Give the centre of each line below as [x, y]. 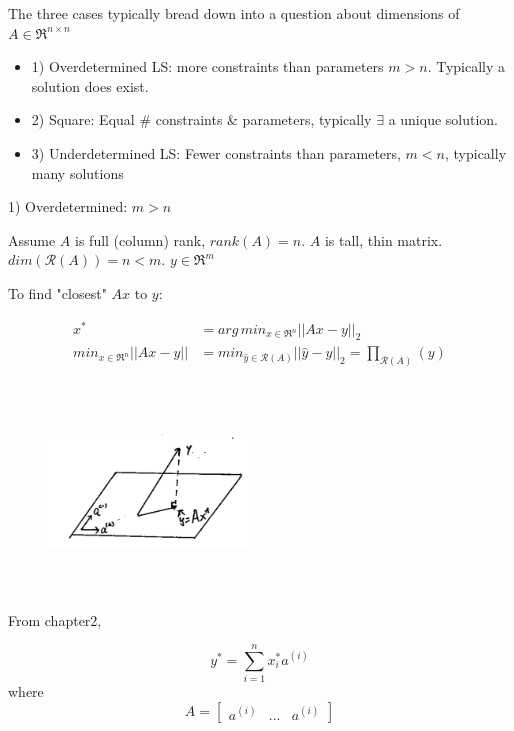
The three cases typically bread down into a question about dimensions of [234, 13]
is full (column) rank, [140, 239]
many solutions [77, 172]
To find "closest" [57, 292]
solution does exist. [90, 85]
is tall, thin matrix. [383, 239]
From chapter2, [55, 619]
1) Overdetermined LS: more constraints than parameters [207, 66]
